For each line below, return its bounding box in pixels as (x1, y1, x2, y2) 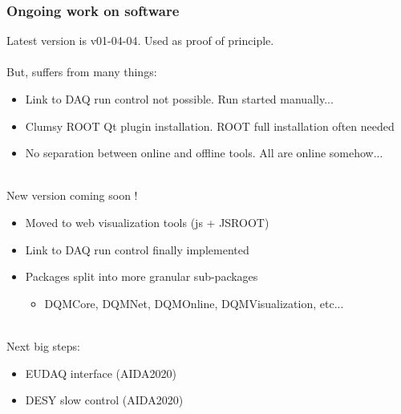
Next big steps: (6, 337, 80, 354)
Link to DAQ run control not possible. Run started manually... (25, 91, 334, 107)
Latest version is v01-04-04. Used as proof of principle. (6, 32, 274, 49)
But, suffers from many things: (6, 63, 157, 80)
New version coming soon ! (6, 187, 138, 204)
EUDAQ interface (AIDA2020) (25, 364, 176, 381)
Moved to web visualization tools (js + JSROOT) (25, 213, 269, 230)
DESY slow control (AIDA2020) (25, 392, 184, 408)
